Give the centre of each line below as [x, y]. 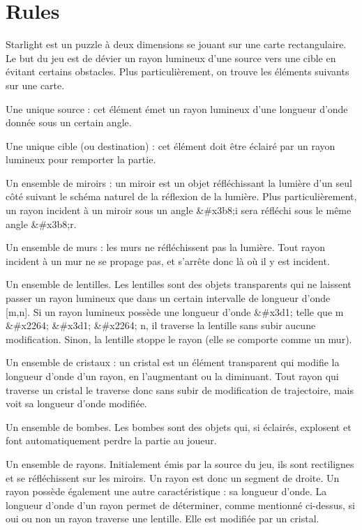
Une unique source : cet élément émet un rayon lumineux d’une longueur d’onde [177, 108]
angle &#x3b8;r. [41, 224]
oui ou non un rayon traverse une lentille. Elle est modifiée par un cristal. [163, 518]
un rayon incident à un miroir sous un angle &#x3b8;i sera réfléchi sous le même [179, 210]
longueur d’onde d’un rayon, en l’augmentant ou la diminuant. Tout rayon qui [172, 376]
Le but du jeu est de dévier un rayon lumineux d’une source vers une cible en [171, 58]
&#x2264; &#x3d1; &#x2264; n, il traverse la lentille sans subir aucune [161, 325]
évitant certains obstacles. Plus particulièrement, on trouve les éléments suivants [178, 71]
